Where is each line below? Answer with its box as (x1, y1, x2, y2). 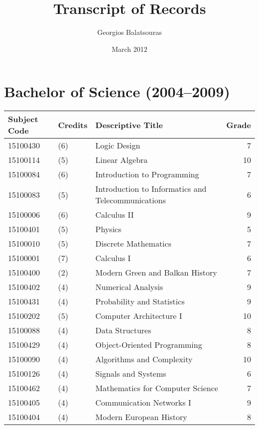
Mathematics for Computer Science (95, 382, 218, 394)
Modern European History (95, 411, 187, 423)
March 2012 (112, 43, 147, 54)
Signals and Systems (95, 368, 166, 380)
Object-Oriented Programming (95, 339, 202, 351)
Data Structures (95, 324, 151, 336)
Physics (95, 223, 122, 235)
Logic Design (95, 140, 140, 151)
